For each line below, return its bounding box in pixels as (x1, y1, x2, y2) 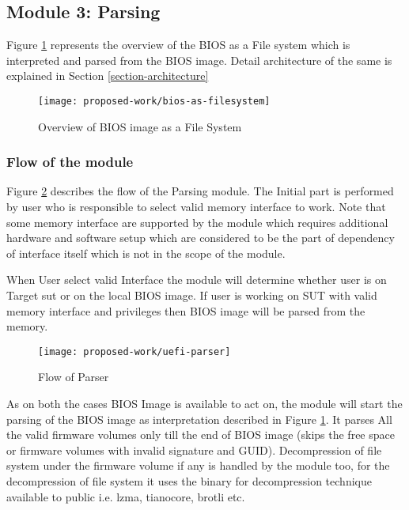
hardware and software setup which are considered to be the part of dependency (6, 229, 395, 246)
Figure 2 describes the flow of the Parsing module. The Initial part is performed (6, 183, 394, 199)
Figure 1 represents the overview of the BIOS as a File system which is (6, 36, 350, 53)
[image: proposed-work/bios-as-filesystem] (38, 95, 271, 107)
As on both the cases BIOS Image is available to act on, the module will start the (6, 395, 403, 412)
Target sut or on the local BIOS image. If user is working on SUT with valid (6, 287, 377, 304)
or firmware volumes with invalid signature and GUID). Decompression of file (6, 441, 382, 458)
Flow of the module (6, 152, 134, 172)
